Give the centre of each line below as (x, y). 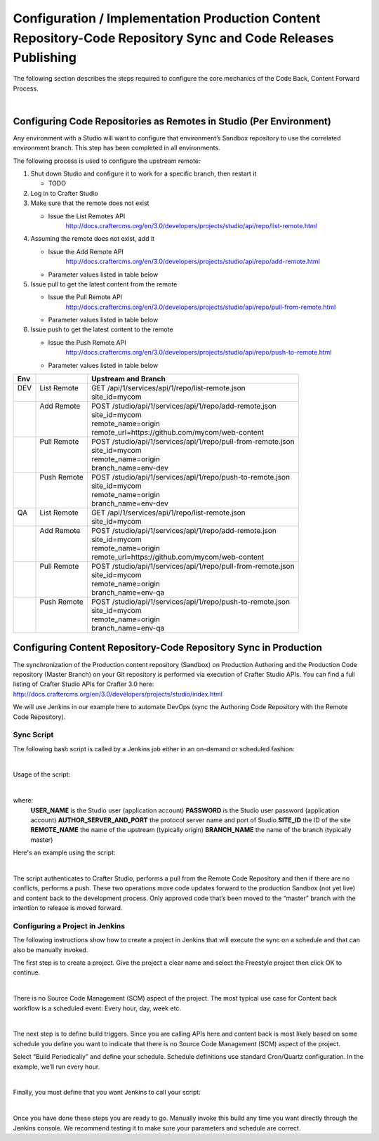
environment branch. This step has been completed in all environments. (117, 148)
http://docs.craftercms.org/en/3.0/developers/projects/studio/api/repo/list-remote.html (191, 225)
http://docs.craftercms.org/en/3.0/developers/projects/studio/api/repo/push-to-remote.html (199, 352)
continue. (27, 972)
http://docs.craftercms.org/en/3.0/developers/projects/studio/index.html (118, 694)
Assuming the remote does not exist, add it (92, 239)
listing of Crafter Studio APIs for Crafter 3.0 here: (84, 684)
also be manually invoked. (51, 950)
